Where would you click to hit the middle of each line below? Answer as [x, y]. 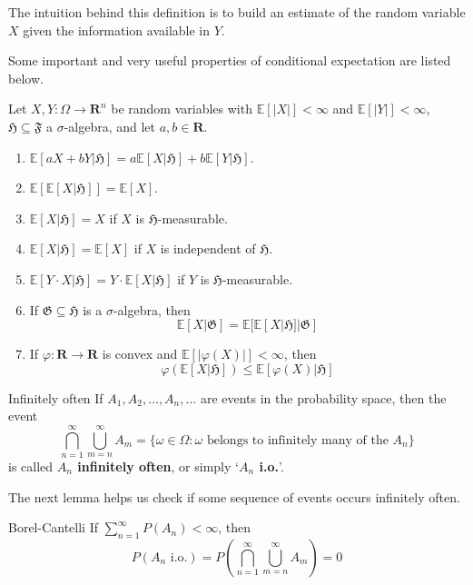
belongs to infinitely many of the [297, 440]
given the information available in [117, 30]
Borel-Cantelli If [54, 527]
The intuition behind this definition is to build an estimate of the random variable [237, 12]
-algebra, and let [110, 126]
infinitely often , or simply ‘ [158, 466]
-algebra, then [152, 309]
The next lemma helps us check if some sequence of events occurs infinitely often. [234, 496]
